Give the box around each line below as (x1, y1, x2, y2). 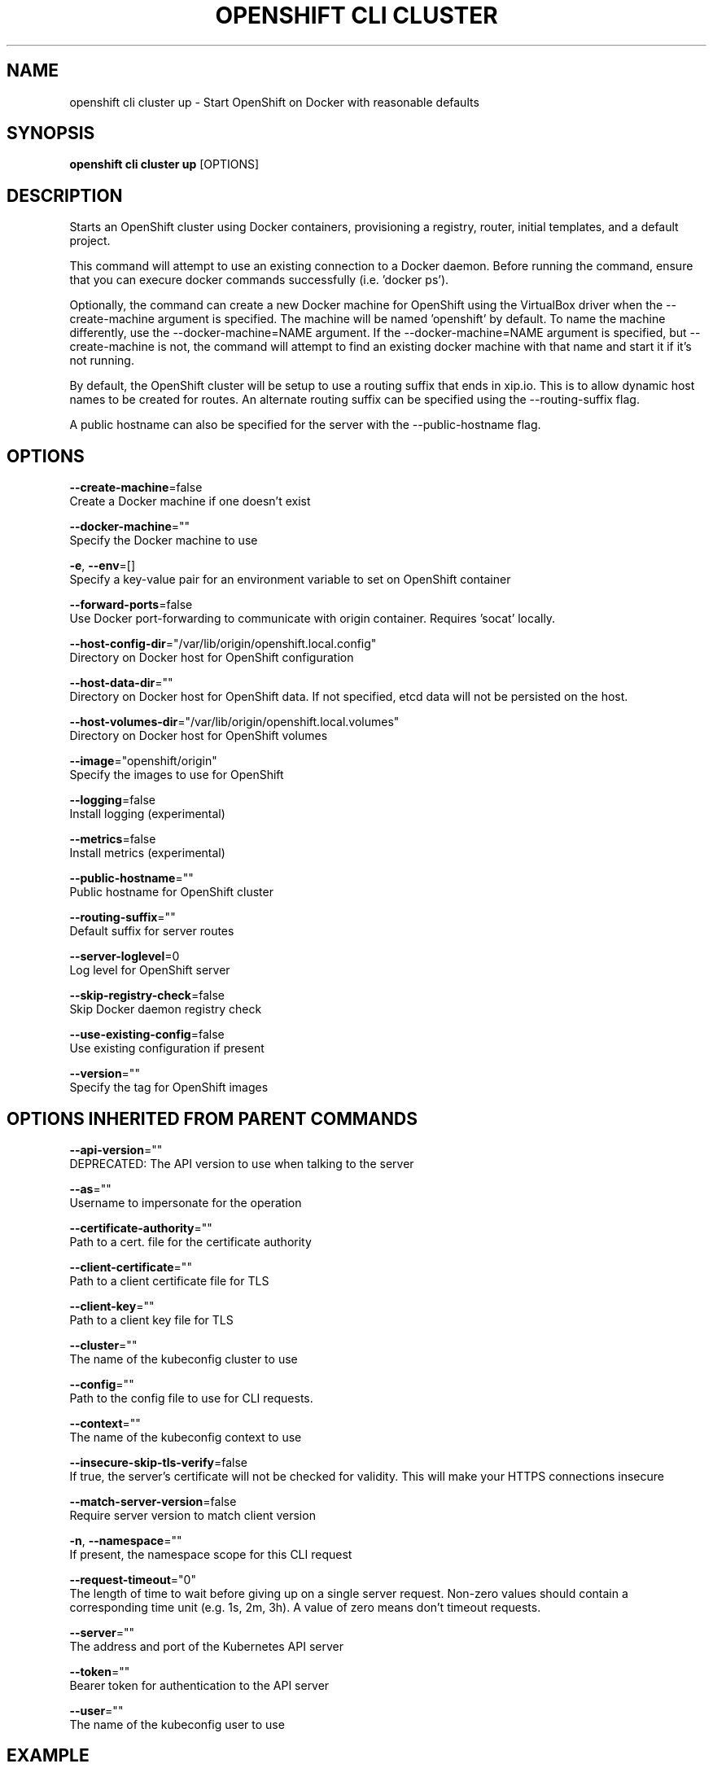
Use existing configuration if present (69, 1041, 265, 1056)
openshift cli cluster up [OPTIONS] (69, 157, 260, 172)
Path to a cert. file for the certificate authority (69, 1234, 312, 1249)
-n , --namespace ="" (69, 1533, 182, 1547)
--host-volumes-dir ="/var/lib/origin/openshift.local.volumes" (69, 715, 400, 729)
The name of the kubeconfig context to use (69, 1429, 302, 1444)
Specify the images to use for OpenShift (69, 768, 284, 782)
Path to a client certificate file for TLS (69, 1273, 269, 1288)
